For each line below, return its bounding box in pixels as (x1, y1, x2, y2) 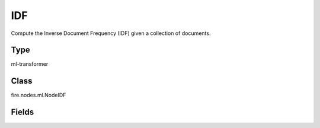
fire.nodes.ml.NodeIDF (11, 92, 66, 99)
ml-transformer (11, 60, 49, 68)
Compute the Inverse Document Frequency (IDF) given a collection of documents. (11, 30, 211, 37)
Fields (11, 107, 34, 117)
